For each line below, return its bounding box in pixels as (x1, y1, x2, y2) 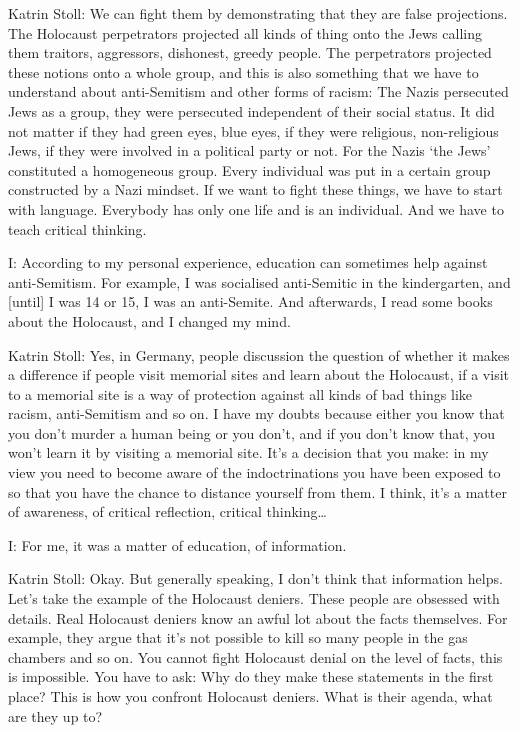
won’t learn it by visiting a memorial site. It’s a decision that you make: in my (8, 442, 489, 463)
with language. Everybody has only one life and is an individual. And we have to (8, 198, 504, 219)
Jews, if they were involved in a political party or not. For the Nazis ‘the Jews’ (8, 140, 491, 161)
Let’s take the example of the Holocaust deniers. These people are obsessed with (8, 588, 500, 609)
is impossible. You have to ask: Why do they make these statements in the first (8, 666, 494, 687)
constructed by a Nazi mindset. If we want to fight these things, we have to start (8, 179, 503, 200)
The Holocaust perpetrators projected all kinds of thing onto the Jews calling (8, 22, 482, 43)
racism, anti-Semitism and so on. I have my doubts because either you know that (8, 403, 505, 424)
